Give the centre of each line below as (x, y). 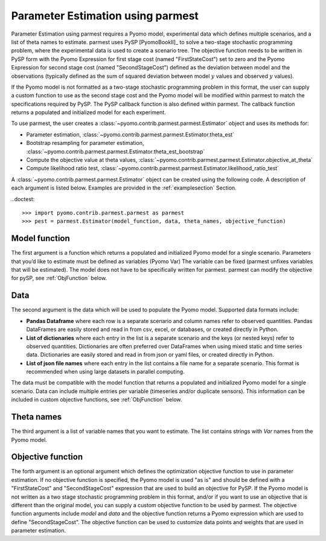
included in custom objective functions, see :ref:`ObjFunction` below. (97, 400)
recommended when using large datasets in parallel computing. (105, 372)
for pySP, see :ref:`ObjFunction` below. (59, 278)
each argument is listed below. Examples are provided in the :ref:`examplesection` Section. (124, 188)
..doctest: (23, 199)
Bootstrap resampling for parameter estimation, (85, 143)
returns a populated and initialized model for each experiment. (88, 112)
